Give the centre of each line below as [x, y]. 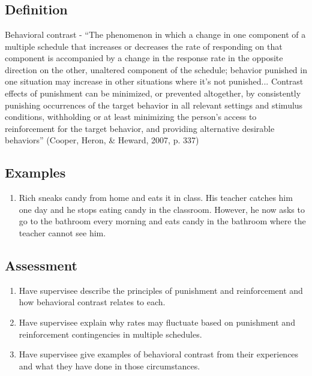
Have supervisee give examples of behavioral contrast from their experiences [159, 354]
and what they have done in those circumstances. [109, 366]
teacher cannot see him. [62, 232]
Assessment [41, 265]
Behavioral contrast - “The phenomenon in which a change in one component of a [155, 34]
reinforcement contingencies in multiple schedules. [110, 334]
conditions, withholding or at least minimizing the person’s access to [131, 117]
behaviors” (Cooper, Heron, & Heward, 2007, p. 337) [102, 140]
